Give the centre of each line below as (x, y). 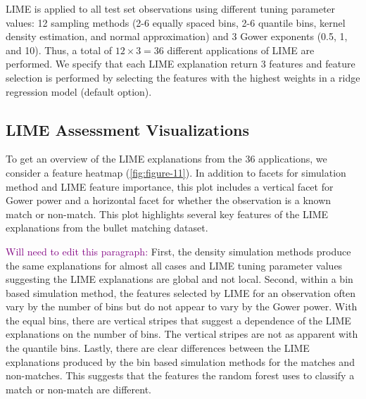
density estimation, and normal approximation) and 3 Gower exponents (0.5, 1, (177, 36)
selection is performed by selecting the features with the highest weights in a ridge (183, 77)
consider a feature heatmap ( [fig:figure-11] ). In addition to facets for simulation (176, 172)
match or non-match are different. (78, 389)
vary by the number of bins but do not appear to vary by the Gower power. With (182, 306)
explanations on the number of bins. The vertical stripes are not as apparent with (182, 334)
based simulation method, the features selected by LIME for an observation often (181, 292)
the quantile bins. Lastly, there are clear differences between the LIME (158, 348)
